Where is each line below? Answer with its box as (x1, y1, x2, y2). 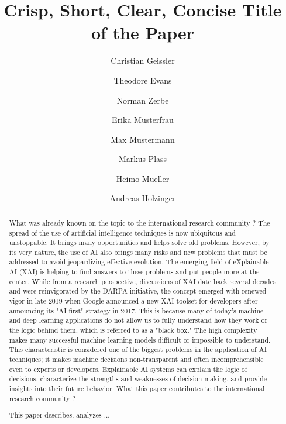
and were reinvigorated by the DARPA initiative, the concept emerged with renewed (9, 286, 267, 296)
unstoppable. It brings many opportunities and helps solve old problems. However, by (9, 237, 270, 247)
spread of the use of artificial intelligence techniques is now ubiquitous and (9, 227, 236, 237)
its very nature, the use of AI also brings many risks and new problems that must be (9, 247, 267, 257)
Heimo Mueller (116, 172, 170, 184)
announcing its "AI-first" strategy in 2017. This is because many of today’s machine (9, 305, 264, 315)
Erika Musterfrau (112, 113, 174, 126)
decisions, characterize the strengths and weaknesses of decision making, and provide (9, 374, 267, 384)
